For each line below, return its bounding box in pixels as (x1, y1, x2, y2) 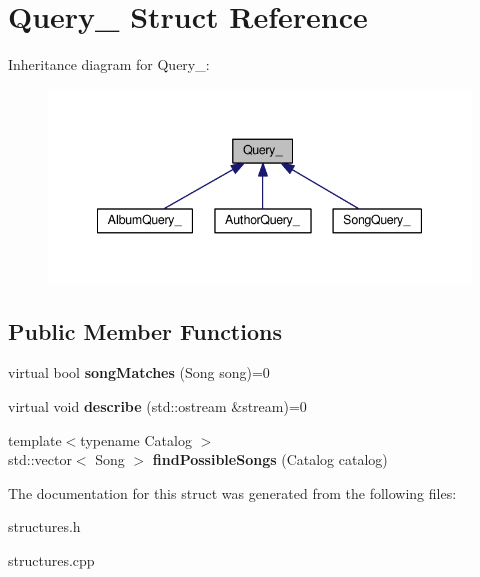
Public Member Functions (8, 315, 282, 346)
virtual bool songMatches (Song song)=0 (8, 362, 270, 383)
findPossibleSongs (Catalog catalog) (152, 449, 388, 470)
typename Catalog (80, 429, 192, 450)
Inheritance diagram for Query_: (8, 54, 210, 75)
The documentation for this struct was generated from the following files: (8, 482, 457, 503)
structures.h (8, 516, 81, 537)
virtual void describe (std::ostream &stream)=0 (8, 395, 307, 416)
